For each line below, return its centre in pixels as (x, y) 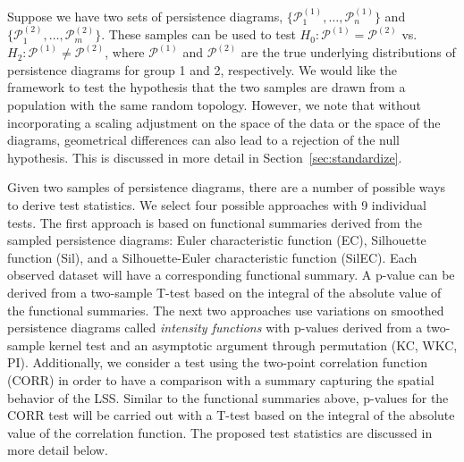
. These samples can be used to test (198, 34)
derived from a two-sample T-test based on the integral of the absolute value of (224, 292)
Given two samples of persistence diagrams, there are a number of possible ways (227, 187)
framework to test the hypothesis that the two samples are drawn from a (207, 87)
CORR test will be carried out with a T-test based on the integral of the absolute (231, 415)
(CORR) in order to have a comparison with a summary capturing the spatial (221, 379)
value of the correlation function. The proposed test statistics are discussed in (220, 432)
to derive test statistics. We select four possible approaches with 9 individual (217, 205)
